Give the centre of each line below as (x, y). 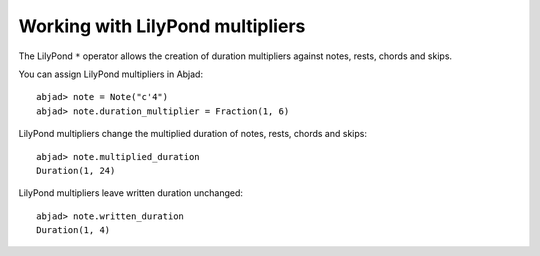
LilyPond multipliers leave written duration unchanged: (131, 193)
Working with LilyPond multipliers (162, 26)
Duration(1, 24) (76, 170)
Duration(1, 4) (73, 230)
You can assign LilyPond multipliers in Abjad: (111, 74)
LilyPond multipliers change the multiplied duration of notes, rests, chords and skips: (192, 134)
